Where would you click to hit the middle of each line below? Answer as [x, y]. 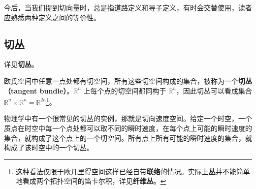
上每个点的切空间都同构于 [125, 90]
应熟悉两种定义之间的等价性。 [52, 17]
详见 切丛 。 [21, 64]
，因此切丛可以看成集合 [214, 90]
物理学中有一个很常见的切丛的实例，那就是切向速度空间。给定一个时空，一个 [128, 118]
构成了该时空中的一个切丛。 [49, 147]
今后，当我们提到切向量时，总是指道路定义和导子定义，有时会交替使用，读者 [128, 7]
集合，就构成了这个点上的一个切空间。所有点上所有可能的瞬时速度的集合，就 [128, 138]
